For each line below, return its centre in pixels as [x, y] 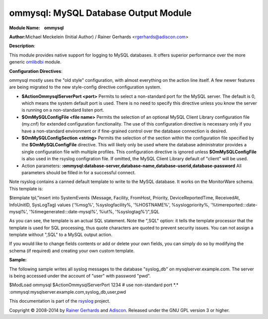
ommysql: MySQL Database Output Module [100, 13]
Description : [22, 46]
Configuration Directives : [36, 71]
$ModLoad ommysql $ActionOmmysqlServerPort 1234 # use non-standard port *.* [94, 285]
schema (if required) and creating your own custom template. [72, 251]
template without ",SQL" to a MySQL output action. [61, 235]
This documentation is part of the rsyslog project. [60, 301]
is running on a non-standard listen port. [63, 110]
